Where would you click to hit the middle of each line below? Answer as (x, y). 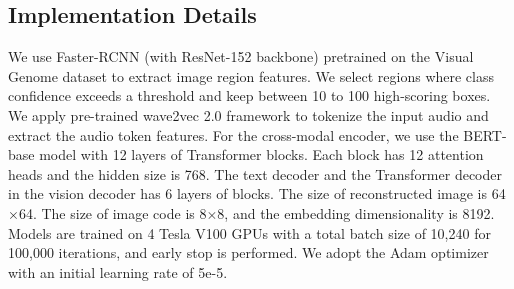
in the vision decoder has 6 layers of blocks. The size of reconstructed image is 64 (257, 193)
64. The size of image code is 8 (112, 212)
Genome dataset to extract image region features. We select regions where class (251, 75)
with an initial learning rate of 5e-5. (118, 271)
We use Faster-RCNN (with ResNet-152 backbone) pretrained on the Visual (241, 56)
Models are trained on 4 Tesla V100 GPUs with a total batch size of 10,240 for (249, 232)
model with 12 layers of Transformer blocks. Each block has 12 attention (261, 154)
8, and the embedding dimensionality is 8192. (356, 212)
